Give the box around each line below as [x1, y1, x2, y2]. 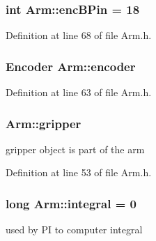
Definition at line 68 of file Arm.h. [6, 28, 152, 42]
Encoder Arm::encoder [6, 57, 136, 75]
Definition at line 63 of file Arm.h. [6, 85, 152, 100]
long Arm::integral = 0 [6, 194, 137, 212]
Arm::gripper [6, 114, 81, 132]
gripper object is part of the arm [6, 141, 145, 156]
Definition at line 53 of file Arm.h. [6, 165, 152, 180]
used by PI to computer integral [6, 222, 143, 237]
